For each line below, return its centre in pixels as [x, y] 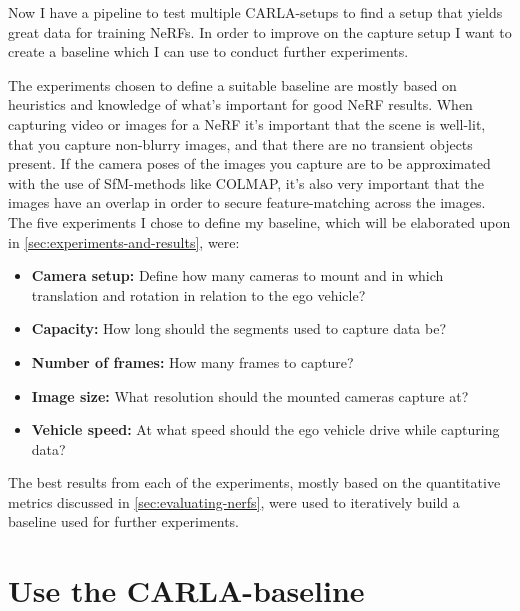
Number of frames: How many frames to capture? [192, 361]
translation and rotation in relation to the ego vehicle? [198, 294]
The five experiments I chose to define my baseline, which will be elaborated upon [259, 221]
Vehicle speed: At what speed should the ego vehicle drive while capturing [265, 429]
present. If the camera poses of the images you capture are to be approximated [249, 163]
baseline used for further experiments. [124, 521]
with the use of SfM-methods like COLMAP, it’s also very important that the [246, 182]
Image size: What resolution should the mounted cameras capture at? [250, 395]
